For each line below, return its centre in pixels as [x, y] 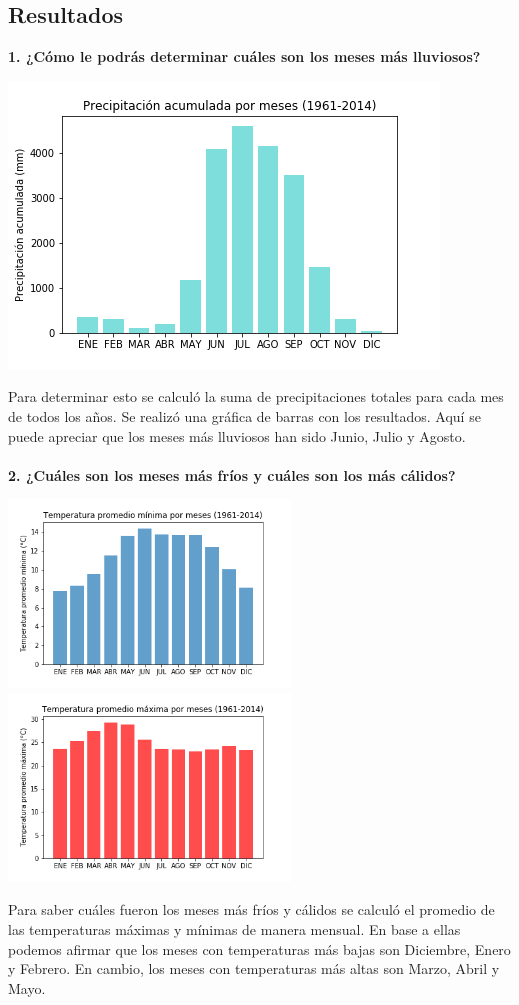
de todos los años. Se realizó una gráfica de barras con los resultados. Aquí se [244, 415]
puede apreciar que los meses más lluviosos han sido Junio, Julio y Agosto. [237, 435]
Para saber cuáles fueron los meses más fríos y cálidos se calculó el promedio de [251, 909]
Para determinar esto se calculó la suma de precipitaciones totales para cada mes [256, 396]
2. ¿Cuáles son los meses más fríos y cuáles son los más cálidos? [232, 474]
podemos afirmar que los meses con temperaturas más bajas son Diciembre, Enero [259, 948]
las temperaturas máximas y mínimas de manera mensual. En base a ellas [234, 929]
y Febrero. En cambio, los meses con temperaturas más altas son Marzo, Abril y [254, 968]
